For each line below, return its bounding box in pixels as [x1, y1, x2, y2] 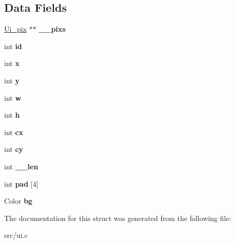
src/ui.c [4, 230, 28, 240]
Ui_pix [4, 24, 27, 34]
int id [4, 40, 22, 51]
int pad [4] [4, 178, 38, 189]
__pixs [38, 24, 66, 34]
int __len [4, 161, 38, 171]
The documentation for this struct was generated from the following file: [4, 212, 231, 223]
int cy [4, 144, 24, 154]
